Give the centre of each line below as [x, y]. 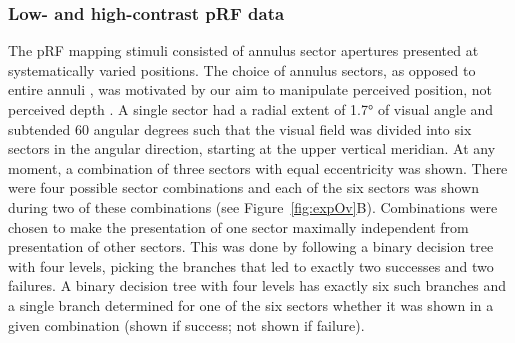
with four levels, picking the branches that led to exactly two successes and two [251, 265]
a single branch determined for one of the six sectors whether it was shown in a [251, 304]
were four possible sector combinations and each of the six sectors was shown [243, 187]
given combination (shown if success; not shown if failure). [186, 324]
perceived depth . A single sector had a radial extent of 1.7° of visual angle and [251, 109]
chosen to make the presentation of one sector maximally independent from [238, 226]
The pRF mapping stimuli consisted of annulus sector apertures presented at [243, 50]
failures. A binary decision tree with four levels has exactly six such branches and [257, 285]
